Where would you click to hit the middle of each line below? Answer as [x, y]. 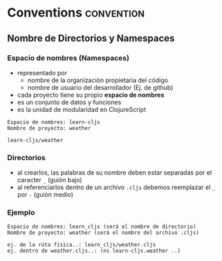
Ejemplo [21, 213]
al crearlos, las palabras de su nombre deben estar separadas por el [114, 173]
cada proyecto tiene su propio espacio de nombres [91, 95]
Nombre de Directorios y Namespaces [91, 38]
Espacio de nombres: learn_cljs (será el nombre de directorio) [102, 227]
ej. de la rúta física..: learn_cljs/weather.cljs [82, 245]
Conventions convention [76, 13]
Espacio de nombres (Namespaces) [68, 58]
